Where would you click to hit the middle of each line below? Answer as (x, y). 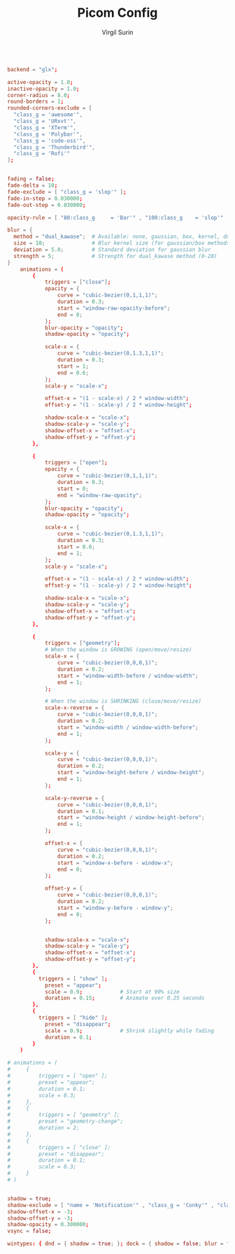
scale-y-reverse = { (74, 798)
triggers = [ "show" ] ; (73, 978)
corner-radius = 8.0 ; (39, 95)
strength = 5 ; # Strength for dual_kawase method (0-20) (115, 256)
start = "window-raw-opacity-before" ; (114, 308)
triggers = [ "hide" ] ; (73, 1018)
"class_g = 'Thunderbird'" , (55, 147)
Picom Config (117, 13)
